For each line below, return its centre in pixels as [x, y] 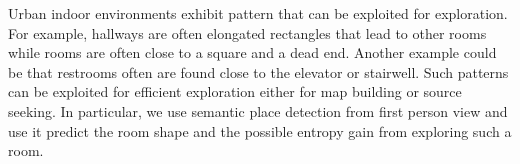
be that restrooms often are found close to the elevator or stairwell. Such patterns [258, 71]
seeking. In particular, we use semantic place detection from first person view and [258, 110]
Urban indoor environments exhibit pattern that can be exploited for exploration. [258, 13]
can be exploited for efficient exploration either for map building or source [235, 91]
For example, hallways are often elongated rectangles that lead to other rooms [247, 32]
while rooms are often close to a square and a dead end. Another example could [252, 52]
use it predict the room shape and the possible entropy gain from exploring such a [260, 130]
